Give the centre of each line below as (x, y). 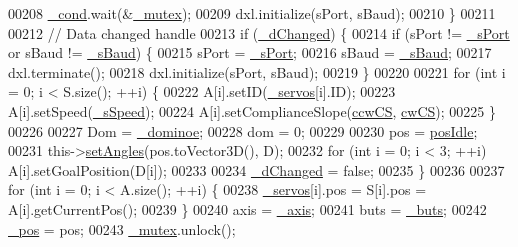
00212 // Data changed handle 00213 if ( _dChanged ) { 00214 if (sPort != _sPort (259, 32)
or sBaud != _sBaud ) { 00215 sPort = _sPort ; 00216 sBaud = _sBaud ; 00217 (250, 52)
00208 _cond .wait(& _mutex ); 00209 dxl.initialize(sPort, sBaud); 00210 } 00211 (252, 13)
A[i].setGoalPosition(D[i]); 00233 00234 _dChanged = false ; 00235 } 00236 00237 (256, 169)
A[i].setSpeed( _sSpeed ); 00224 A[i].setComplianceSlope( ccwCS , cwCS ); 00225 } (252, 110)
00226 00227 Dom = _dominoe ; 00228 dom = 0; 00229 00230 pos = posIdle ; (243, 130)
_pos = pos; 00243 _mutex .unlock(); (122, 228)
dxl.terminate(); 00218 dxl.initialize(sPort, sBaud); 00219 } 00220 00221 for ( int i (257, 71)
